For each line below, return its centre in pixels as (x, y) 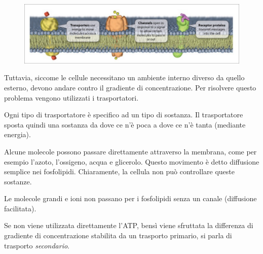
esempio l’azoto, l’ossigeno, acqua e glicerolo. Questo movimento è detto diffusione (132, 161)
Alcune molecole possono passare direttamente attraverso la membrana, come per (130, 151)
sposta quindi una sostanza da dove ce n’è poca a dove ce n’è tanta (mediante (125, 124)
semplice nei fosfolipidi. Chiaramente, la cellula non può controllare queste (119, 171)
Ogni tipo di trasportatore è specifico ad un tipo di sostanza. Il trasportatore (124, 115)
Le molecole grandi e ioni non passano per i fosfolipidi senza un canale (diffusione (130, 198)
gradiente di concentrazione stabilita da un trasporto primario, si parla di (118, 235)
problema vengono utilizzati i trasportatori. (71, 97)
